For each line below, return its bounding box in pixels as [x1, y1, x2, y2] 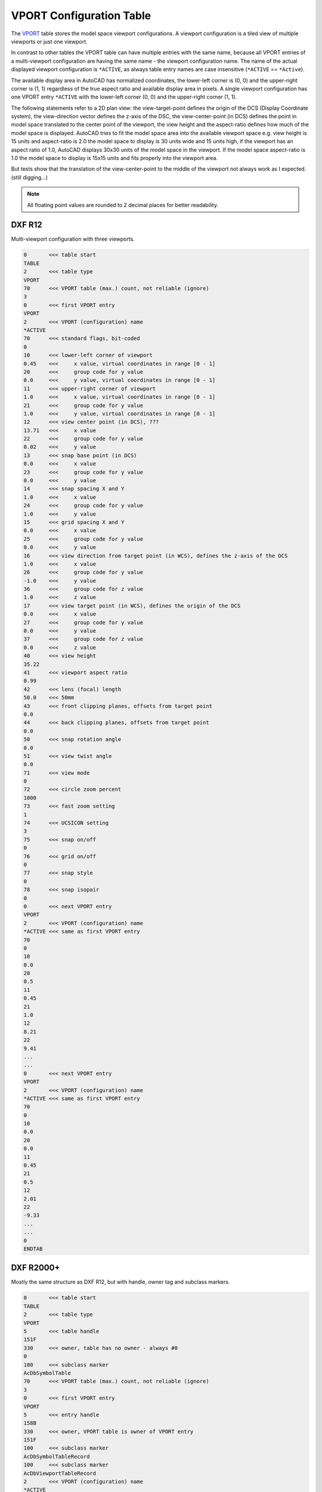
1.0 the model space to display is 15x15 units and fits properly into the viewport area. [11, 155, 218, 162]
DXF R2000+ [11, 1263, 60, 1273]
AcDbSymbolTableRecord [23, 1453, 90, 1460]
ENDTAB [23, 1245, 43, 1252]
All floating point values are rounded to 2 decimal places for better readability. [27, 201, 219, 208]
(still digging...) [11, 174, 48, 181]
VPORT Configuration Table [11, 9, 151, 22]
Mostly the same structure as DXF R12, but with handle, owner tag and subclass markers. [11, 1278, 230, 1286]
